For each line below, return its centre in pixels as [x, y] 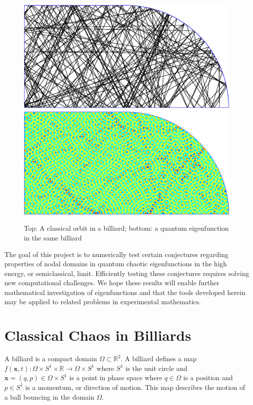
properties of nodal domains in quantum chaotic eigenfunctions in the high [116, 264]
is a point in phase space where [116, 377]
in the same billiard [53, 237]
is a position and [208, 377]
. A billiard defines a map [159, 359]
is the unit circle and [156, 368]
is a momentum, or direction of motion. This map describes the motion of [135, 387]
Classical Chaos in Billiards [98, 335]
